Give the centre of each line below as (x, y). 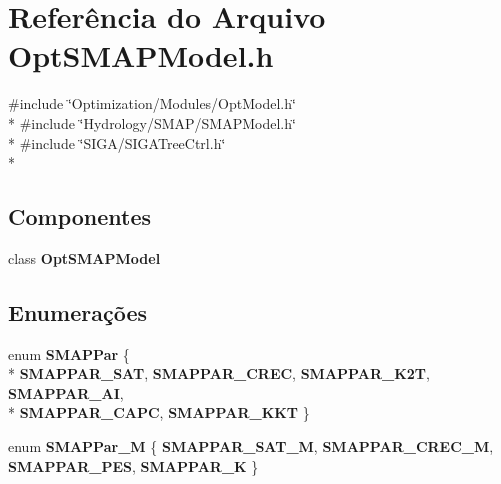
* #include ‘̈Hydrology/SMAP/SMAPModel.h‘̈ (152, 122)
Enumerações (77, 311)
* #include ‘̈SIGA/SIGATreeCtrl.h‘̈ (117, 142)
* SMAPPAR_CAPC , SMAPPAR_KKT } (159, 412)
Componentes (80, 216)
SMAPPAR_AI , (66, 392)
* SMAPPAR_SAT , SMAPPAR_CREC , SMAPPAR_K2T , (219, 373)
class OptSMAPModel (84, 257)
